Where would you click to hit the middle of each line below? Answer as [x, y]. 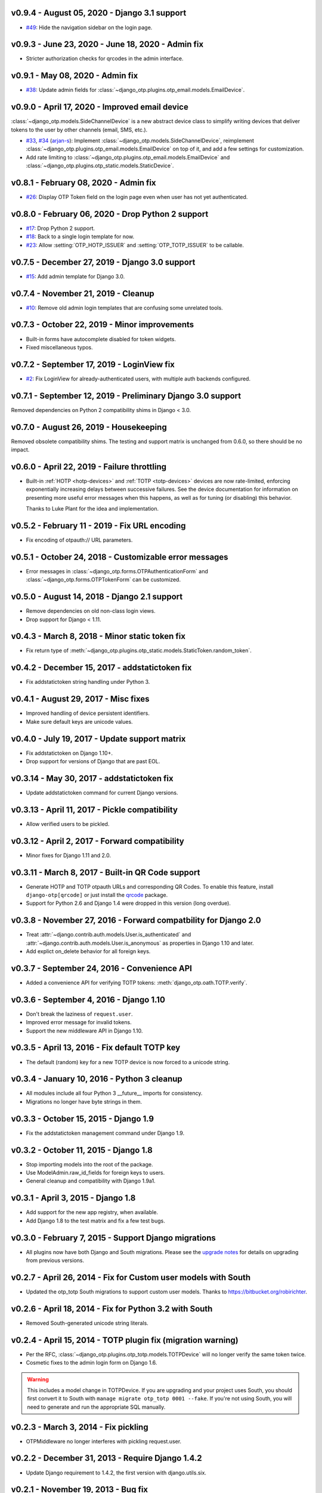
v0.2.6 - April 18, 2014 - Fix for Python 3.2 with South [112, 1309]
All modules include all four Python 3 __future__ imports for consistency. [114, 1093]
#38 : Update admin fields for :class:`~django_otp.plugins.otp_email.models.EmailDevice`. [135, 90]
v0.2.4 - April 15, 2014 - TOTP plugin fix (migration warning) [125, 1340]
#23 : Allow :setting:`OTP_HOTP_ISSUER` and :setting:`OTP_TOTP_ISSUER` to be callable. [135, 245]
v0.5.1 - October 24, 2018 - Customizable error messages [120, 557]
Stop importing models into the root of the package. [89, 1164]
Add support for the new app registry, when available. [92, 1212]
